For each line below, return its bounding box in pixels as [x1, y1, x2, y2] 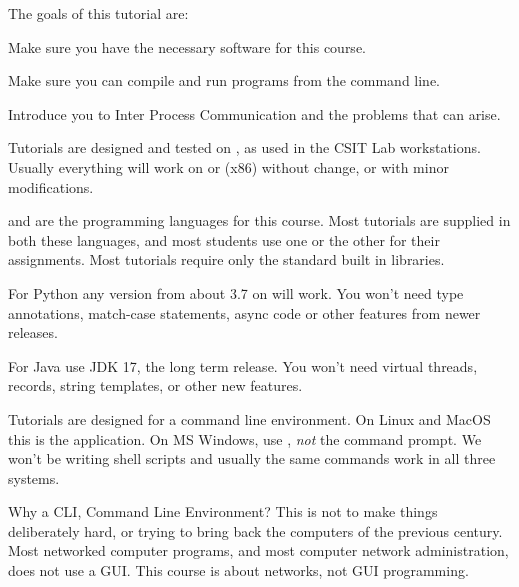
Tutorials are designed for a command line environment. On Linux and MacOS [8, 408, 491, 429]
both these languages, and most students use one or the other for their [8, 229, 440, 250]
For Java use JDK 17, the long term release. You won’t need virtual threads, [8, 355, 478, 376]
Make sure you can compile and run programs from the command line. [8, 70, 441, 91]
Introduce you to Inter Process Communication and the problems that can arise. [8, 103, 501, 124]
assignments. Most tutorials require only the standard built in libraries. [8, 249, 445, 270]
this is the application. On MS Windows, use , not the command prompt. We [8, 428, 482, 449]
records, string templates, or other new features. [8, 375, 303, 396]
